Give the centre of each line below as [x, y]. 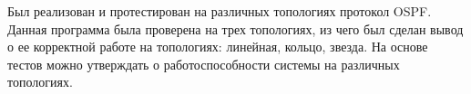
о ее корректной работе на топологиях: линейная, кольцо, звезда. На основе [218, 47]
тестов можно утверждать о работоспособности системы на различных [204, 64]
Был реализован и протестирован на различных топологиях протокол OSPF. [220, 11]
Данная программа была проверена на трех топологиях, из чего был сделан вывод [235, 28]
